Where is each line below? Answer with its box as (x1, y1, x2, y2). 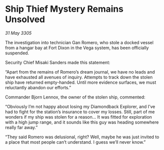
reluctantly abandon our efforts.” (5, 84, 71, 90)
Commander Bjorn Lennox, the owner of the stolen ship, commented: (5, 94, 146, 100)
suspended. (5, 50, 30, 56)
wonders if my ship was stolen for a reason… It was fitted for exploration (5, 114, 152, 120)
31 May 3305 (5, 30, 32, 36)
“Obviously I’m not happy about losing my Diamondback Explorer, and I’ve (5, 103, 155, 109)
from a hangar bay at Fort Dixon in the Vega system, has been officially (5, 45, 149, 50)
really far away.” (5, 124, 38, 130)
